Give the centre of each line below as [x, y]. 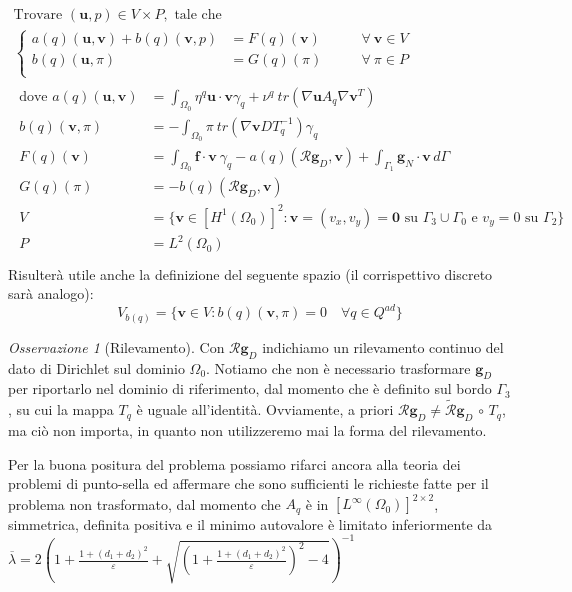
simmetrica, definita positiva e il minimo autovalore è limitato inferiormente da [250, 523]
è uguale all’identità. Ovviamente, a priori [265, 409]
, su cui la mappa [61, 409]
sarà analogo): [51, 293]
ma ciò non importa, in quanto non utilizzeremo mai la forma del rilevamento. [247, 429]
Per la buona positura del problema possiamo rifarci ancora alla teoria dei [234, 463]
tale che [198, 15]
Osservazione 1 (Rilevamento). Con [116, 346]
